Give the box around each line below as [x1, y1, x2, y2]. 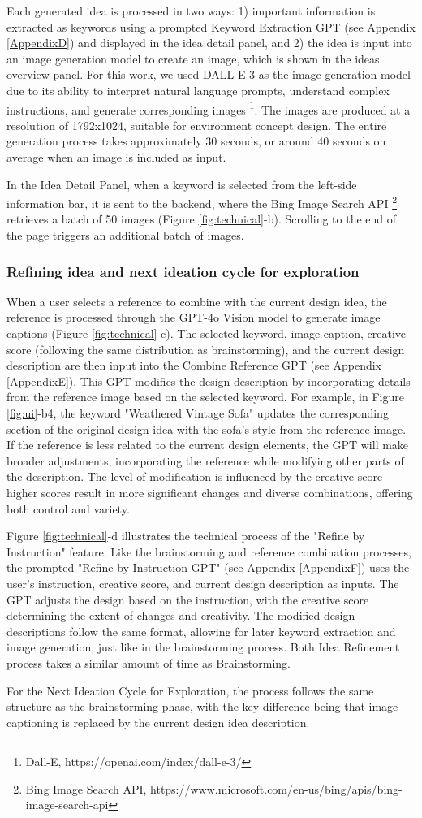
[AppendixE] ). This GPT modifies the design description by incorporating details [6, 372, 411, 389]
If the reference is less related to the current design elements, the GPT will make [6, 436, 409, 453]
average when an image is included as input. [6, 149, 226, 165]
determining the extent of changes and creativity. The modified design [6, 607, 355, 624]
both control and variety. [6, 500, 130, 517]
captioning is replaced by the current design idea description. [6, 713, 310, 730]
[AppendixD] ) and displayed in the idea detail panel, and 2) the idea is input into [6, 34, 412, 51]
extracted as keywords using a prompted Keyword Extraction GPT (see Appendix [6, 18, 416, 35]
